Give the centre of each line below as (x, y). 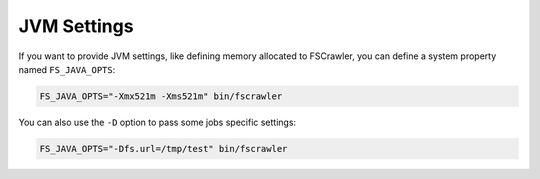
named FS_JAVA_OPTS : (67, 69)
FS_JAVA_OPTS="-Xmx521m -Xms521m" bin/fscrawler (161, 96)
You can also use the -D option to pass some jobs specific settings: (157, 122)
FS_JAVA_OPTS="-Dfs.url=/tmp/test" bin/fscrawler (163, 148)
